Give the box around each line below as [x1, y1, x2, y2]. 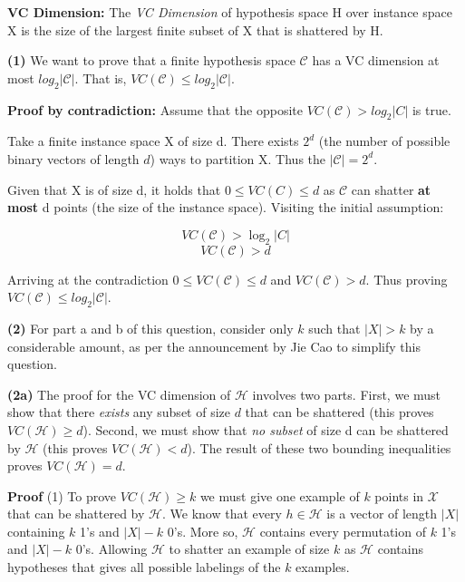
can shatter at [351, 179, 431, 199]
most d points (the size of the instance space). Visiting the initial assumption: [7, 198, 444, 217]
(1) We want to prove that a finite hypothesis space [7, 51, 295, 70]
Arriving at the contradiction [7, 269, 169, 288]
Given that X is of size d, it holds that [7, 179, 221, 199]
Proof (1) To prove [7, 486, 117, 505]
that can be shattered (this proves [245, 403, 434, 422]
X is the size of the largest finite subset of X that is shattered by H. [7, 20, 383, 39]
